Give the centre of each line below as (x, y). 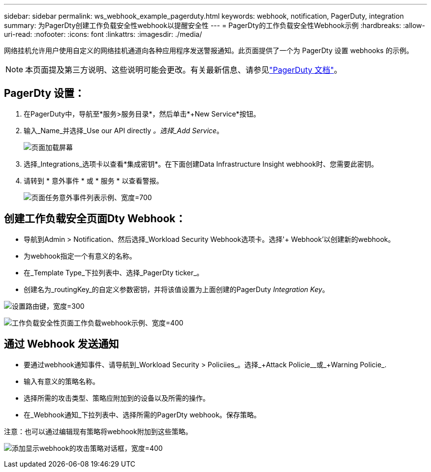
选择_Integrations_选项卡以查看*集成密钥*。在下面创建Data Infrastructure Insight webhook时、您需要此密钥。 (201, 164)
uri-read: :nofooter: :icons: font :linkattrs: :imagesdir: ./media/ (103, 34)
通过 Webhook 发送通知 (62, 344)
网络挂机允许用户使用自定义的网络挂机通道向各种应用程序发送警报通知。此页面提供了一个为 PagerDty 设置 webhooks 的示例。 (209, 50)
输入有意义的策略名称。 (62, 381)
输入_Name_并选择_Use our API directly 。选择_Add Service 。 (124, 130)
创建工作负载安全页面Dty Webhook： (95, 219)
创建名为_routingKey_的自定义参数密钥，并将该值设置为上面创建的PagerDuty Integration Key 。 (176, 289)
